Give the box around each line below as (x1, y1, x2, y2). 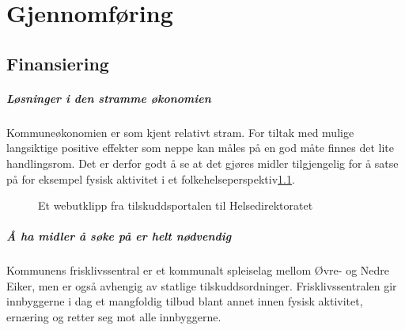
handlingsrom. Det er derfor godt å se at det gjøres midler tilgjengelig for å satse (6, 154, 399, 171)
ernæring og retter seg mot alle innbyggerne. (6, 309, 221, 325)
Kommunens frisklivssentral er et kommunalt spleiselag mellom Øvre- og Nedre (6, 262, 389, 279)
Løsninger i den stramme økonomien (6, 89, 211, 106)
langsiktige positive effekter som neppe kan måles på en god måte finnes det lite (6, 139, 394, 156)
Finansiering (6, 51, 109, 75)
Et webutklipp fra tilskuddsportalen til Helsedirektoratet (38, 197, 313, 214)
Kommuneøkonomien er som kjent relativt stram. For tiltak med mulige (6, 123, 354, 140)
